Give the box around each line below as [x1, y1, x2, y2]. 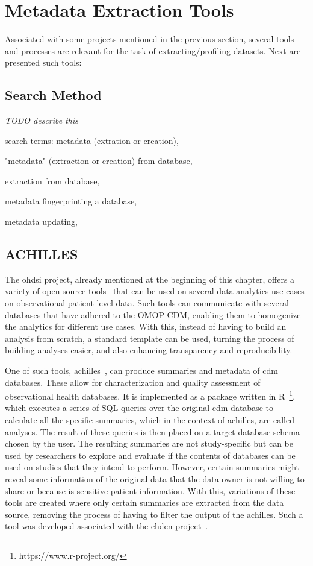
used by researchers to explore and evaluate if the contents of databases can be [5, 448, 296, 461]
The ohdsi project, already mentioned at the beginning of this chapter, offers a [5, 272, 295, 285]
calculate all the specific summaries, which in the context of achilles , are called [5, 413, 295, 426]
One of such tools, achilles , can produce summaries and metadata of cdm [5, 364, 278, 377]
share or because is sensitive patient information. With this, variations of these [5, 484, 296, 497]
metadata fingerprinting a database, [5, 195, 137, 207]
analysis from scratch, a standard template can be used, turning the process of [5, 332, 294, 344]
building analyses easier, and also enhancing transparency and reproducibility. [5, 344, 293, 356]
